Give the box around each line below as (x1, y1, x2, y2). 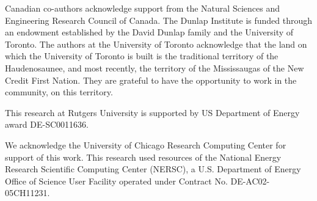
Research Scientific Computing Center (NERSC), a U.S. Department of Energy (5, 163, 301, 175)
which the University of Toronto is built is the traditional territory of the (5, 49, 279, 62)
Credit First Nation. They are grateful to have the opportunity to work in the (5, 73, 297, 86)
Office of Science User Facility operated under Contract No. (5, 174, 228, 187)
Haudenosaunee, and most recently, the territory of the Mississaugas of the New (5, 61, 304, 74)
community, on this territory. (5, 86, 113, 98)
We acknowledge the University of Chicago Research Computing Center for (5, 138, 286, 151)
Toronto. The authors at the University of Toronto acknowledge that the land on (5, 37, 307, 50)
